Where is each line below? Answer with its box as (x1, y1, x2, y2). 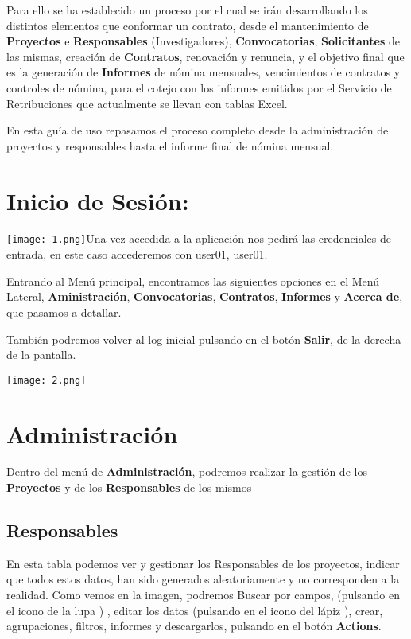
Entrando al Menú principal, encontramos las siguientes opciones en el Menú (6, 272, 379, 289)
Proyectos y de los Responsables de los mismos (6, 479, 252, 496)
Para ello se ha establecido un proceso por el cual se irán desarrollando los (6, 2, 368, 18)
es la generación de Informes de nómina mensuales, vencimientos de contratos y (6, 64, 401, 80)
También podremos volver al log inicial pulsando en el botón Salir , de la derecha (6, 330, 401, 347)
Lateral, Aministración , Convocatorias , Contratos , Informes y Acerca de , (6, 288, 403, 305)
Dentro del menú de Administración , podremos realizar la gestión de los (6, 463, 367, 480)
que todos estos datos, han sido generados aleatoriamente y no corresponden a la (6, 571, 400, 587)
